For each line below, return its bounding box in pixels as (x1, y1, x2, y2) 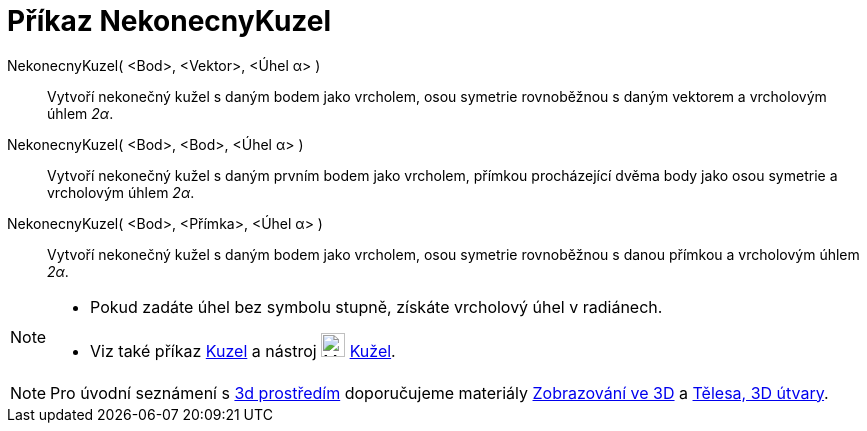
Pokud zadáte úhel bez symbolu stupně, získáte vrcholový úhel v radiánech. (90, 296, 663, 317)
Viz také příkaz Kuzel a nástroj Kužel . (90, 340, 396, 361)
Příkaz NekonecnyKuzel (7, 4, 332, 38)
